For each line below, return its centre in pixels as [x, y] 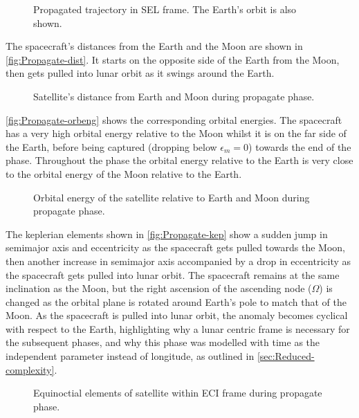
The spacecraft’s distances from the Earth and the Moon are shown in [154, 46]
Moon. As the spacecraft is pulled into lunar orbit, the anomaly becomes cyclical [177, 315]
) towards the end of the [300, 146]
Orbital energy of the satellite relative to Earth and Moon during [172, 197]
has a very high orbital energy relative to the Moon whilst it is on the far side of [176, 133]
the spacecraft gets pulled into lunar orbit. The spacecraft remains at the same [173, 274]
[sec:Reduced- [286, 356]
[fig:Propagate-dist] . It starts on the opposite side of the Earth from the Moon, [173, 59]
